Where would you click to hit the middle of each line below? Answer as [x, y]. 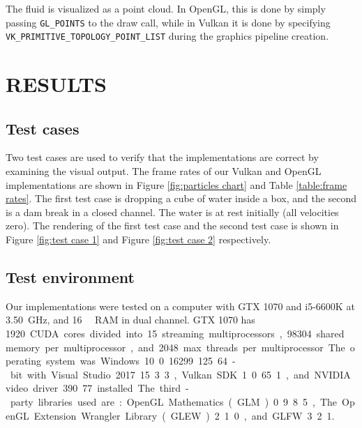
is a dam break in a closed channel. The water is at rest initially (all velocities [172, 212]
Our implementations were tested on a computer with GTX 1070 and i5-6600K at [180, 306]
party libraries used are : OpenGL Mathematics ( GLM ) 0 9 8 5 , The [174, 402]
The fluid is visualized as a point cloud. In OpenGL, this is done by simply [166, 8]
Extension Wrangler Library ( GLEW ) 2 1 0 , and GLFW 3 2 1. [184, 415]
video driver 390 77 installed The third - [97, 388]
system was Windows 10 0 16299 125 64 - [141, 361]
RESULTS [56, 84]
